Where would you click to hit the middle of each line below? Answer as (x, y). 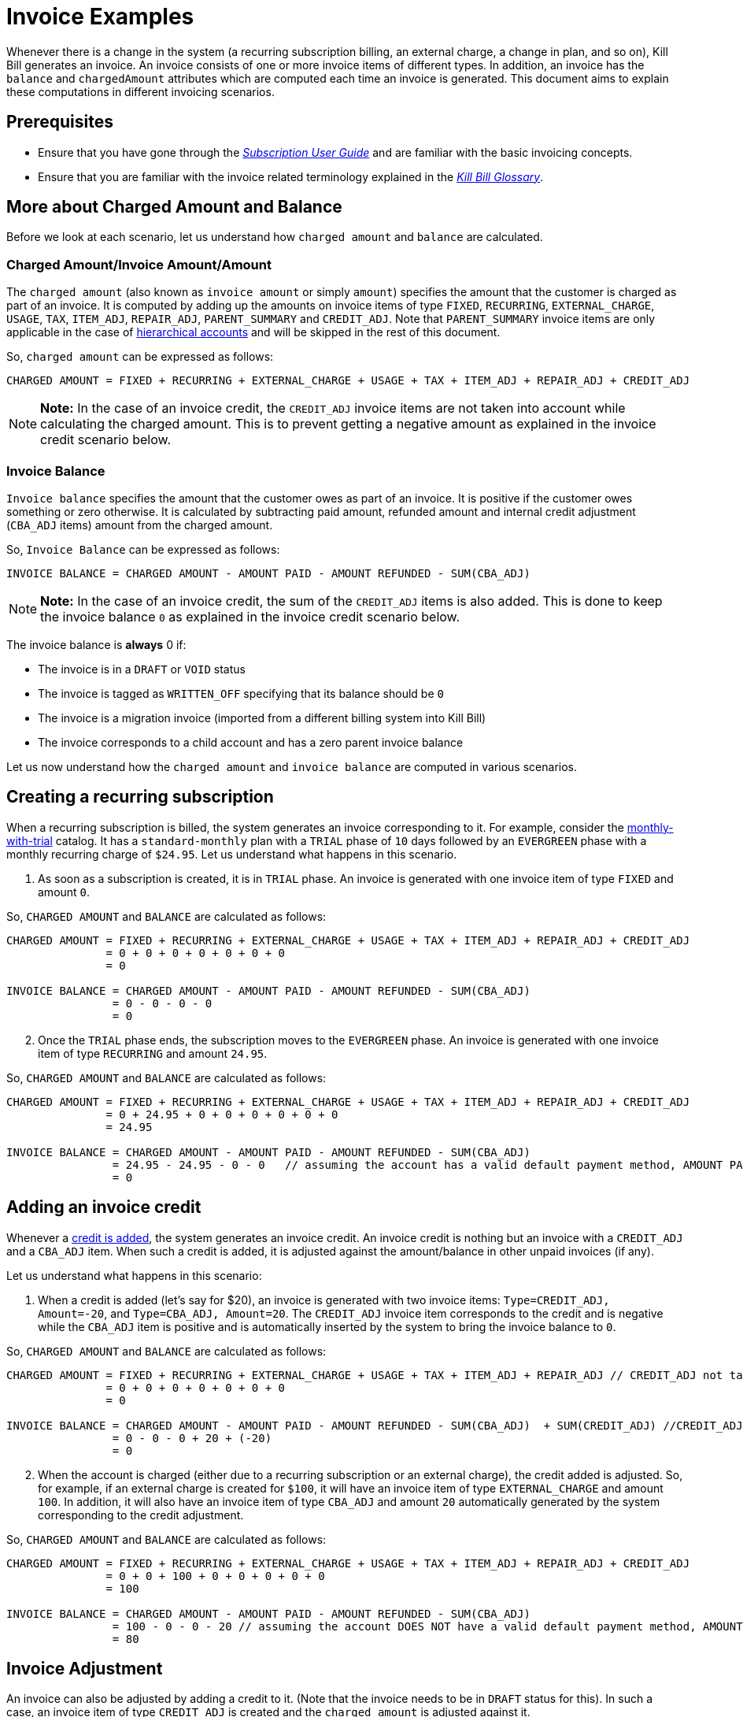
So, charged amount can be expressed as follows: (140, 357)
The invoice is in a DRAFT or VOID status (142, 669)
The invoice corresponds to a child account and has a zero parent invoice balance (251, 742)
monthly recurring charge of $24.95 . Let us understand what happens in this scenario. (232, 854)
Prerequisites (60, 122)
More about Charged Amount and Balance (174, 207)
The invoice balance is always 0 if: (96, 644)
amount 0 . (64, 892)
